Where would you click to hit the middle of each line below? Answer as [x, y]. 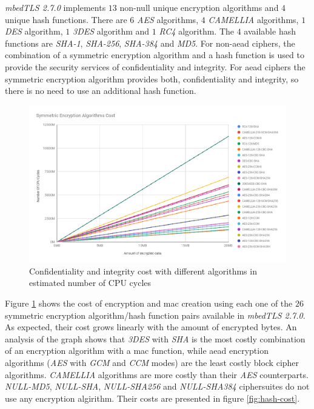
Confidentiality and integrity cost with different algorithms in [143, 271]
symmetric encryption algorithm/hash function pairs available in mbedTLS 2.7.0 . [155, 315]
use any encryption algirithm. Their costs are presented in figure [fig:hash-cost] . [152, 398]
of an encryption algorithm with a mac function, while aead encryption [137, 351]
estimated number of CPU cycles [90, 283]
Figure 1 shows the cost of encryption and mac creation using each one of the [149, 303]
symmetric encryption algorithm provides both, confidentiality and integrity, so [152, 78]
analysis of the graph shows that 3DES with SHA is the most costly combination [155, 338]
